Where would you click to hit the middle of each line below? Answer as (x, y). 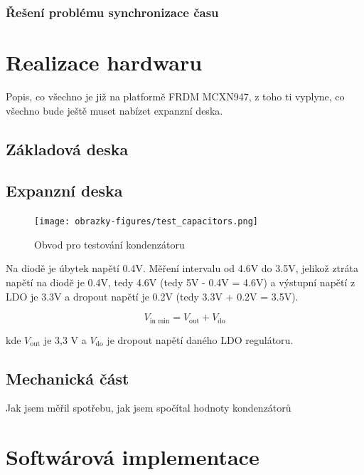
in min (160, 321)
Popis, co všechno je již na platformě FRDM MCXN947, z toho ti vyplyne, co (175, 96)
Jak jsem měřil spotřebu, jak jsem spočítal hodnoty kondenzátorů (149, 408)
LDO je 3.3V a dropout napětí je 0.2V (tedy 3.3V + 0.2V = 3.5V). (152, 296)
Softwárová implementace (133, 457)
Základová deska (67, 148)
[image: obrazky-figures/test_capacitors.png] (146, 222)
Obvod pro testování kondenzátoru (109, 244)
